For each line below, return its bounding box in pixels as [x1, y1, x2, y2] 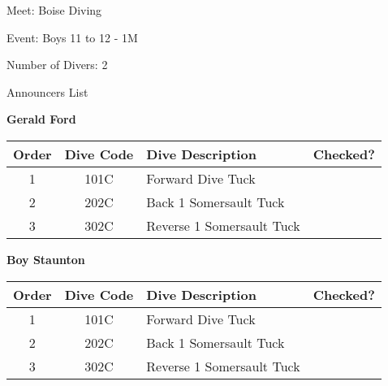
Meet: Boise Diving [6, 2, 102, 18]
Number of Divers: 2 [6, 56, 108, 73]
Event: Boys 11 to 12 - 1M [6, 28, 138, 46]
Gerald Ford [6, 111, 76, 128]
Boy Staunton [6, 250, 85, 267]
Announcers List [6, 83, 88, 100]
